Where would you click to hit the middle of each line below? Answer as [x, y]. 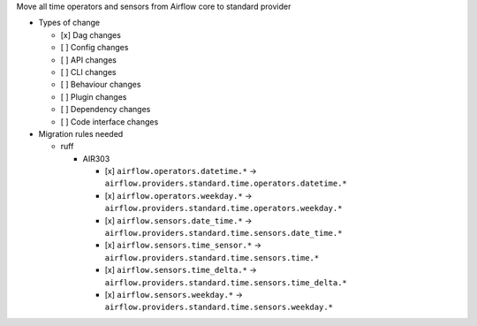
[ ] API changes [88, 60]
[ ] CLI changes [88, 72]
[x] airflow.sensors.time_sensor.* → [183, 245]
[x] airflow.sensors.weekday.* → [174, 294]
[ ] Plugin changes [94, 96]
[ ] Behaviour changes [101, 85]
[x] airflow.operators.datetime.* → [181, 171]
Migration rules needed [81, 133]
